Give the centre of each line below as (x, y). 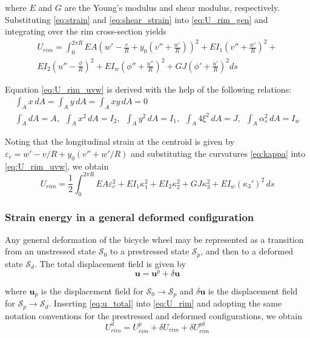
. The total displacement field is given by (110, 263)
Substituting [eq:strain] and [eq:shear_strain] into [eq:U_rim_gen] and (137, 19)
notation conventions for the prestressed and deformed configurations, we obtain (153, 315)
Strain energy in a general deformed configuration (130, 217)
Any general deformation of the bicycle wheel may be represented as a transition (154, 239)
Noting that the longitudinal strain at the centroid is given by (120, 141)
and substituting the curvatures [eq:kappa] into (218, 153)
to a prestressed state (150, 251)
